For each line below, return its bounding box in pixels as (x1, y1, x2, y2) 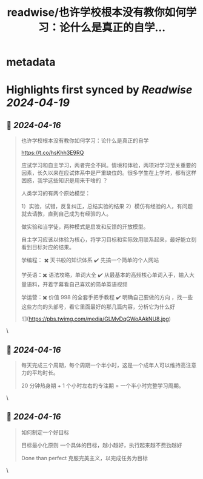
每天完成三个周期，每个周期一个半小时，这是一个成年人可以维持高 (21, 362, 186, 369)
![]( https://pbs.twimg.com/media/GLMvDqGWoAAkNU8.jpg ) (21, 315, 171, 322)
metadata (6, 55, 56, 69)
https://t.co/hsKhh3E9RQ (21, 149, 84, 157)
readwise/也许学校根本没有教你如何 (7, 5, 187, 19)
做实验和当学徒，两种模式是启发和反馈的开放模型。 (21, 223, 149, 231)
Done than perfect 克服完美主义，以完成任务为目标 (21, 454, 148, 461)
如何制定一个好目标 (21, 429, 70, 436)
